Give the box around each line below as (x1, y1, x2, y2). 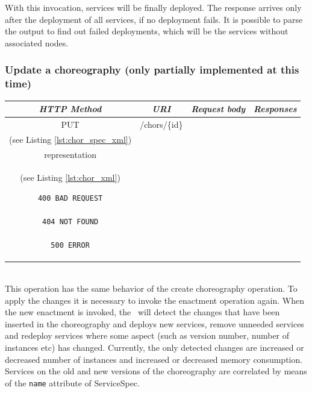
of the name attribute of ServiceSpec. (5, 376, 140, 389)
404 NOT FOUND (42, 218, 99, 227)
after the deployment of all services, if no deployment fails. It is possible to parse (5, 13, 303, 25)
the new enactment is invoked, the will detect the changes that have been (5, 306, 280, 318)
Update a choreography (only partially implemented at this (5, 62, 299, 77)
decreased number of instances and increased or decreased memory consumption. (5, 353, 303, 365)
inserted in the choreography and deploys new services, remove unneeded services (5, 317, 304, 330)
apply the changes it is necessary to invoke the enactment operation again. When (5, 294, 304, 306)
